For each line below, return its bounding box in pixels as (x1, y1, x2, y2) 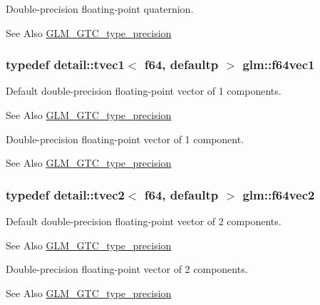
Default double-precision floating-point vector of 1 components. (6, 83, 282, 98)
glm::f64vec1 (242, 56, 315, 73)
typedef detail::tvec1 (6, 56, 125, 73)
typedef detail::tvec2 (6, 185, 125, 203)
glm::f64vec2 (242, 185, 315, 203)
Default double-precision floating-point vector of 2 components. (6, 214, 282, 228)
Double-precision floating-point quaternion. (6, 1, 194, 16)
